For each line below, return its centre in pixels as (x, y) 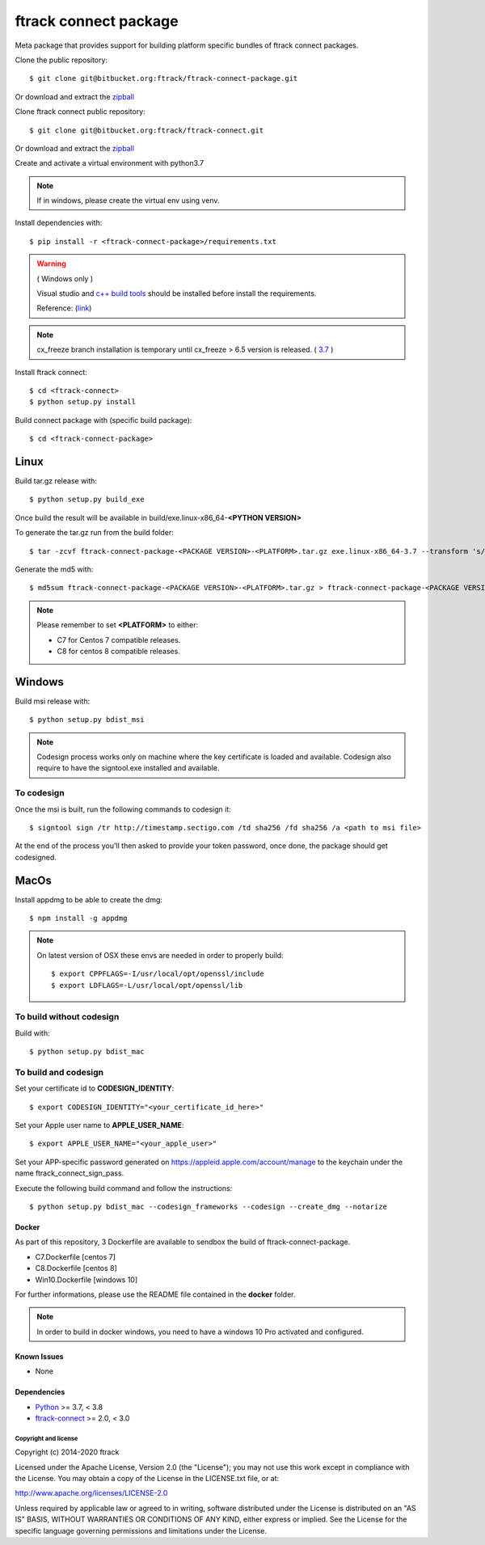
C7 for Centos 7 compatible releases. (119, 640)
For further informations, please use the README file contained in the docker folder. (155, 1294)
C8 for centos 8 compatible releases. (119, 651)
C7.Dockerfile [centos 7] (76, 1256)
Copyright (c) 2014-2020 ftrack (67, 1452)
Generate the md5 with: (54, 569)
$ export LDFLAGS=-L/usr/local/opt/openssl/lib (147, 985)
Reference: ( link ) (64, 308)
